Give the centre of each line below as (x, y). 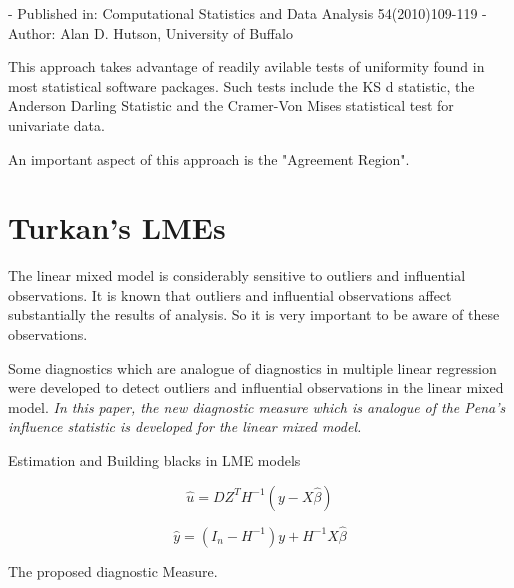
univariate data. (56, 124)
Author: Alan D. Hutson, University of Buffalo (150, 32)
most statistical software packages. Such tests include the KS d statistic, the (241, 85)
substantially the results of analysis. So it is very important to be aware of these (254, 314)
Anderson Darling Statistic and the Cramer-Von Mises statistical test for (231, 105)
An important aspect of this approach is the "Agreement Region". (209, 158)
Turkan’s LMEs (117, 227)
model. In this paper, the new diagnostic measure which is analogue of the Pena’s (257, 406)
